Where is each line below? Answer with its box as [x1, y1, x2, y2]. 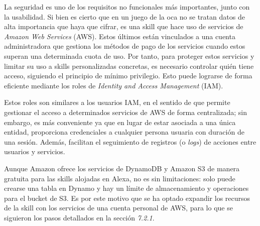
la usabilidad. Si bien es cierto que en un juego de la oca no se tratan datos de [4, 11, 245, 22]
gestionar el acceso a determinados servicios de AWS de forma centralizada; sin [4, 106, 247, 117]
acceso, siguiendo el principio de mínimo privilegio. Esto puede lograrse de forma [4, 70, 252, 81]
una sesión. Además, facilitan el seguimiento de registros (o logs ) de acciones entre [4, 136, 256, 147]
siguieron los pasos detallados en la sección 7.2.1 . [4, 212, 155, 222]
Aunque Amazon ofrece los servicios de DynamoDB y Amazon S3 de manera [4, 163, 240, 173]
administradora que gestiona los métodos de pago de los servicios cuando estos [4, 41, 245, 51]
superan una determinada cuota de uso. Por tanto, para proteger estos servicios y [4, 50, 254, 61]
